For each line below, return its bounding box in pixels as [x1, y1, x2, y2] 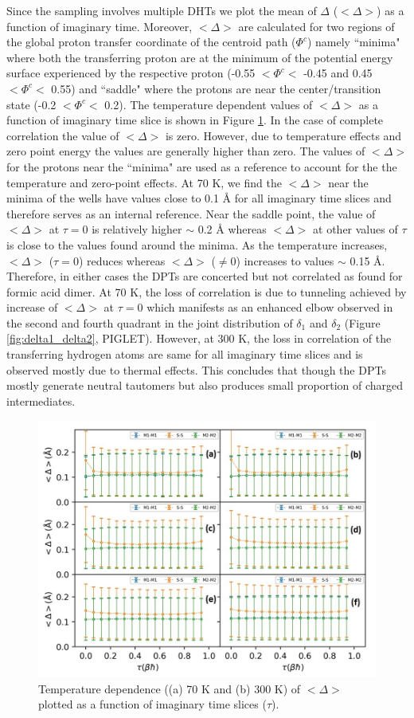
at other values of [313, 221, 398, 237]
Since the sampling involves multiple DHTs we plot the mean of [6, 2, 317, 18]
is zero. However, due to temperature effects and [165, 127, 402, 143]
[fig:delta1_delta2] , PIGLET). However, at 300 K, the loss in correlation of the [6, 330, 392, 347]
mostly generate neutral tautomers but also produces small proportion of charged [6, 377, 404, 394]
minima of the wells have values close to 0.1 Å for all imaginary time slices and [6, 190, 392, 206]
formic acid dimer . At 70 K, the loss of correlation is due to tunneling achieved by [6, 283, 407, 300]
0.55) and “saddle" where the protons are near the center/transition [51, 80, 381, 96]
